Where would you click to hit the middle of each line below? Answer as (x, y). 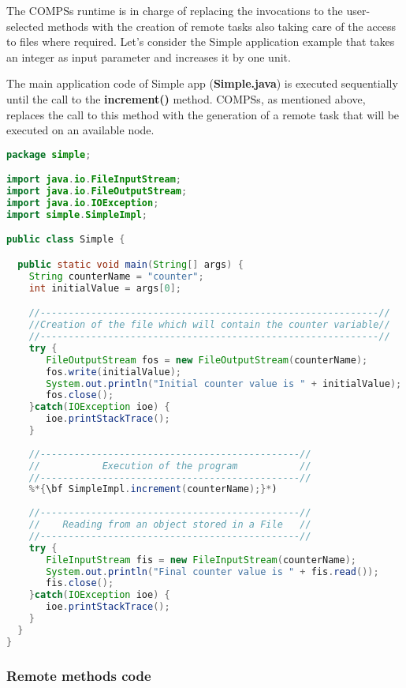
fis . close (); (80, 583)
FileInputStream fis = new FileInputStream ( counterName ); (201, 560)
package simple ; (49, 154)
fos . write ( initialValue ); (114, 372)
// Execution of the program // (170, 466)
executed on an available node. (80, 130)
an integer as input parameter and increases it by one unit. (149, 56)
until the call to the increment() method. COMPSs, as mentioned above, (186, 98)
